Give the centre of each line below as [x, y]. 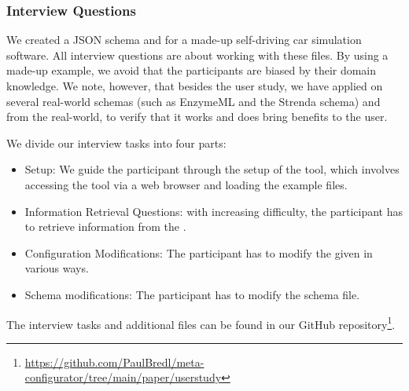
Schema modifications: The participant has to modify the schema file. [192, 294]
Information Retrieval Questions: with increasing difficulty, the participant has [214, 211]
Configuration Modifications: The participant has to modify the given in [199, 252]
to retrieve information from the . [105, 227]
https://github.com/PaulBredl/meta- [114, 362]
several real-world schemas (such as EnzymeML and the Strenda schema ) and [193, 101]
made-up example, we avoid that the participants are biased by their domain [192, 70]
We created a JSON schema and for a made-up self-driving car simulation [184, 40]
